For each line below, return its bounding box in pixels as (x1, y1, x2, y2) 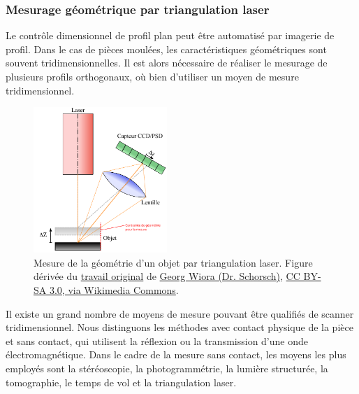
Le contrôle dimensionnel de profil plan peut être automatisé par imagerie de (6, 28, 335, 43)
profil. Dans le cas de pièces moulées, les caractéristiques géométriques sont (6, 41, 327, 56)
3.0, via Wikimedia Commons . (49, 283, 179, 297)
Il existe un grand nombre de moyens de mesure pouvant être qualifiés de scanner (6, 306, 354, 321)
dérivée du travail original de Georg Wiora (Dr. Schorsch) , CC (34, 269, 300, 283)
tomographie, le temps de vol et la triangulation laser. (6, 374, 237, 389)
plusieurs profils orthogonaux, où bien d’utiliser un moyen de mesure (6, 69, 299, 83)
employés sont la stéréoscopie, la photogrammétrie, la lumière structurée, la (6, 361, 328, 376)
